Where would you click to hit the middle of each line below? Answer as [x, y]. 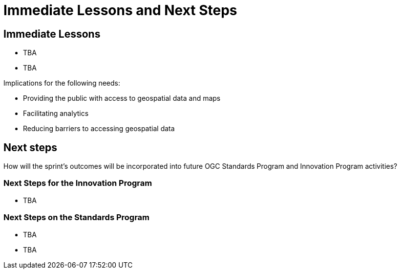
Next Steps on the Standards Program [77, 217]
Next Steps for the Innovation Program [78, 183]
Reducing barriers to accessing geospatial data [99, 129]
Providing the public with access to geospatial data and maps [122, 98]
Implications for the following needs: [62, 83]
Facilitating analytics [56, 114]
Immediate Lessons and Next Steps [120, 10]
